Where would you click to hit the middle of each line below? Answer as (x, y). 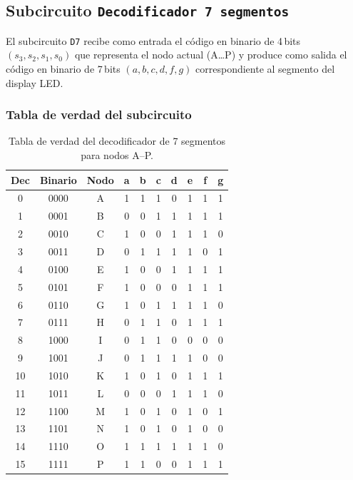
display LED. (35, 82)
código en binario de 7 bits (63, 69)
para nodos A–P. (117, 155)
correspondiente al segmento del (265, 69)
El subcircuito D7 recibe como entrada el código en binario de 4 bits (153, 40)
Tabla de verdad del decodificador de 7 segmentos (117, 141)
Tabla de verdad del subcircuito (99, 114)
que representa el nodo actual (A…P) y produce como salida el (211, 55)
